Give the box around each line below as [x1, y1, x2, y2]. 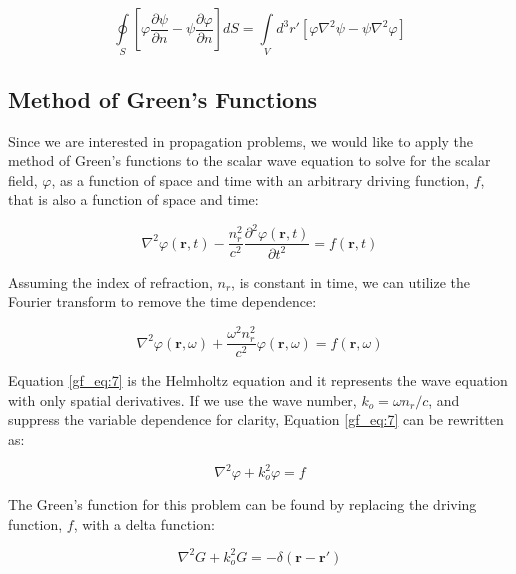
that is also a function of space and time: [8, 189, 259, 210]
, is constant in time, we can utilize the [231, 271, 470, 292]
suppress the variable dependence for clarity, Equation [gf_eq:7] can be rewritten [8, 409, 504, 430]
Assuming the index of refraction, [8, 271, 213, 292]
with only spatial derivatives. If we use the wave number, [8, 389, 357, 410]
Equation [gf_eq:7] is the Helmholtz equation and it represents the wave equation [8, 370, 508, 391]
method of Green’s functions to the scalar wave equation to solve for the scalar [8, 150, 491, 171]
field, [8, 169, 38, 190]
